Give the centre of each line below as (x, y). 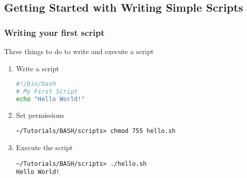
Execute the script (44, 147)
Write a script (37, 68)
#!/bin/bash (36, 84)
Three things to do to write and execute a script (79, 51)
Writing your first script (54, 32)
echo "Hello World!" (50, 99)
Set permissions (40, 115)
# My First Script (47, 92)
